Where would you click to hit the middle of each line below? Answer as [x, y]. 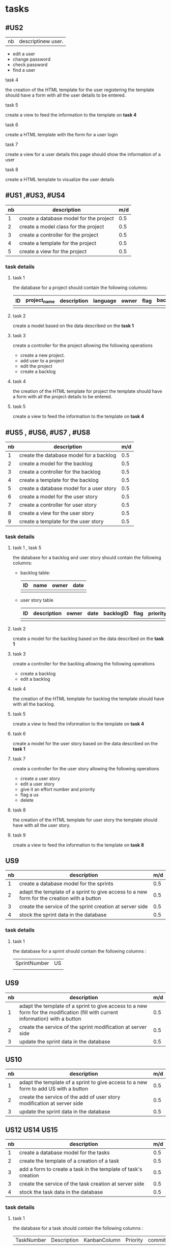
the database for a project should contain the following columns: [80, 287]
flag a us [30, 795]
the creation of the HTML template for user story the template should [85, 820]
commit [157, 1240]
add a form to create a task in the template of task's [81, 1169]
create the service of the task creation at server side [82, 1184]
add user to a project [42, 361]
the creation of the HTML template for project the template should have [87, 391]
